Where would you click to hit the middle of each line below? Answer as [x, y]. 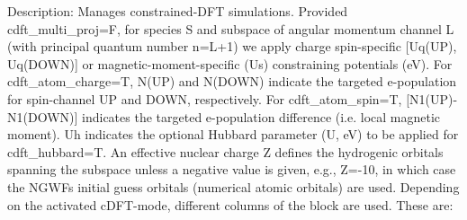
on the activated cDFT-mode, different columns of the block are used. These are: [230, 204]
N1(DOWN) [41, 116]
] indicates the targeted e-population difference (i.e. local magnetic [257, 116]
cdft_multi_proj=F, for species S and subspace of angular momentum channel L [231, 28]
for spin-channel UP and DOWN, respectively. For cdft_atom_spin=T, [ [209, 98]
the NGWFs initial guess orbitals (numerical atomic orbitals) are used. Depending [233, 186]
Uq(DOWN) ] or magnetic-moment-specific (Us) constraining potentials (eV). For [230, 63]
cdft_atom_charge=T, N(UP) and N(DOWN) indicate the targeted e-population [232, 81]
